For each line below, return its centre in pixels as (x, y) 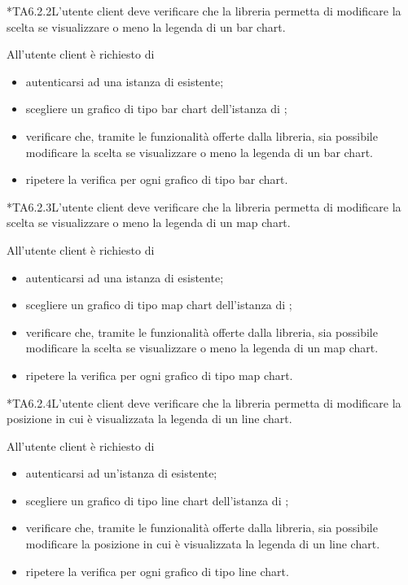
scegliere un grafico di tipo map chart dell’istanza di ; (159, 305)
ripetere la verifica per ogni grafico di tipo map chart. (159, 375)
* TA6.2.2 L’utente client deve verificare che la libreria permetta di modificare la (204, 11)
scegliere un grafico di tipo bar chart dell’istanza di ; (156, 109)
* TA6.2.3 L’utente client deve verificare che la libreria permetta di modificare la (204, 206)
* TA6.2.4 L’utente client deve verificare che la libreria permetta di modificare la (204, 402)
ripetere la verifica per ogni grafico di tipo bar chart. (157, 179)
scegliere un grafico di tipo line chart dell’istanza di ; (157, 500)
